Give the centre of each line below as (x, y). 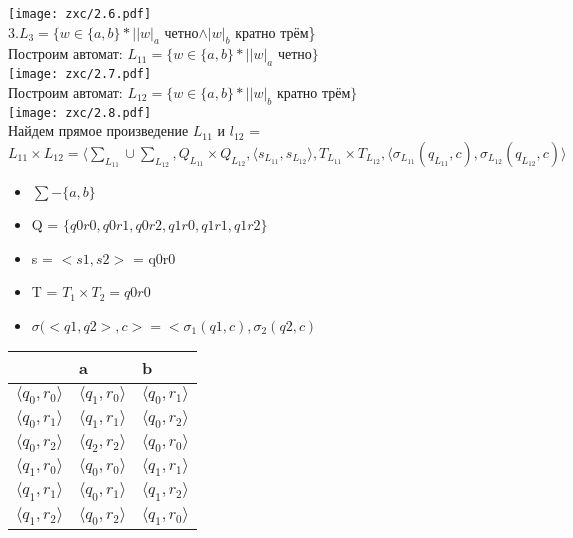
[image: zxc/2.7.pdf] (80, 74)
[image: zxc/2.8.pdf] (80, 112)
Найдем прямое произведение (98, 130)
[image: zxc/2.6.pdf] (80, 14)
